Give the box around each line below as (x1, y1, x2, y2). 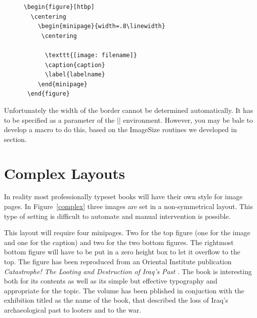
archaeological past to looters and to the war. (4, 304, 141, 315)
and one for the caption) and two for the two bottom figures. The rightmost (4, 237, 234, 247)
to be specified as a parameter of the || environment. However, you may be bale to (4, 114, 253, 125)
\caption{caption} (44, 61, 105, 69)
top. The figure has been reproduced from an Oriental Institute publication (4, 256, 232, 266)
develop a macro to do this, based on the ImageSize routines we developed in (4, 124, 237, 135)
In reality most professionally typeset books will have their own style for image (4, 191, 243, 202)
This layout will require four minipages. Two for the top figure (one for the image (4, 227, 251, 238)
